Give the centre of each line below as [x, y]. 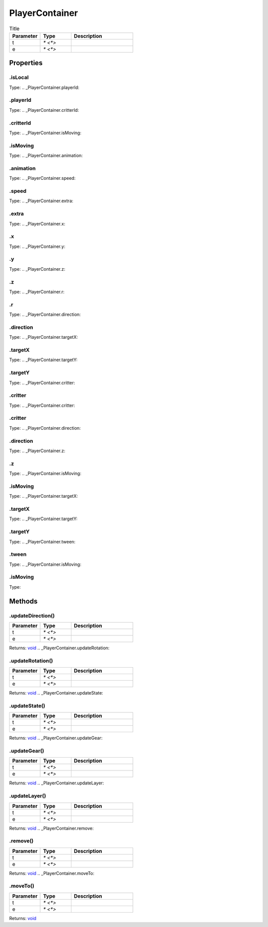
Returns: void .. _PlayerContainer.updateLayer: [57, 783]
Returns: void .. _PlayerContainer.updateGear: [56, 738]
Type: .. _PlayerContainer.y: [37, 246]
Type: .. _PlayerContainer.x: [37, 224]
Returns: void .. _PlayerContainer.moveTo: [52, 873]
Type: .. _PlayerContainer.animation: [46, 155]
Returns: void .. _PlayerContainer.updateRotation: [59, 648]
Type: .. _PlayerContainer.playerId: [44, 87]
